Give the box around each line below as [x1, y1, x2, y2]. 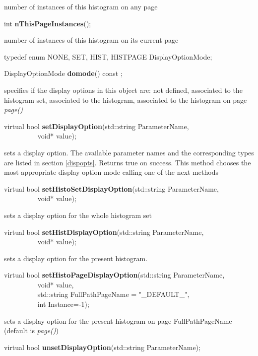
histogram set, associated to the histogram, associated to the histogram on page [4, 94, 247, 105]
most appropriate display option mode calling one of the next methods [4, 167, 218, 177]
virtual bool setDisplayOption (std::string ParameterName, [4, 121, 189, 131]
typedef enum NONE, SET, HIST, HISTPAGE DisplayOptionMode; [4, 51, 212, 62]
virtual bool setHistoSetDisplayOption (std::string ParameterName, [4, 183, 219, 194]
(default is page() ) [4, 325, 59, 336]
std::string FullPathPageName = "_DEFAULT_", [37, 289, 190, 299]
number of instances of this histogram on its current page [4, 35, 179, 45]
